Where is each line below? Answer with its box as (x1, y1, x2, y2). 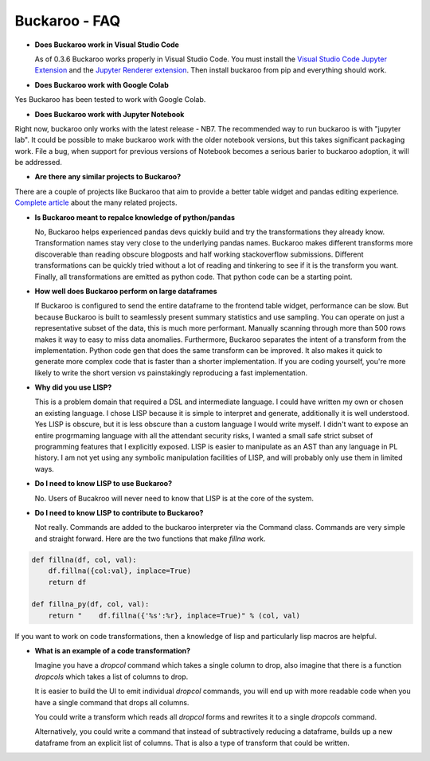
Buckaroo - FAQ (14, 12, 121, 29)
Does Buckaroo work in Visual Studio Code (34, 40, 179, 49)
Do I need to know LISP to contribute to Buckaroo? (34, 508, 204, 517)
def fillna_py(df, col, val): (31, 600, 150, 609)
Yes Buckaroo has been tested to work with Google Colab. (14, 95, 206, 104)
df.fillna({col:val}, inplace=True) (48, 567, 191, 575)
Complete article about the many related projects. (14, 198, 178, 207)
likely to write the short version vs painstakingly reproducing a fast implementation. (34, 367, 308, 378)
